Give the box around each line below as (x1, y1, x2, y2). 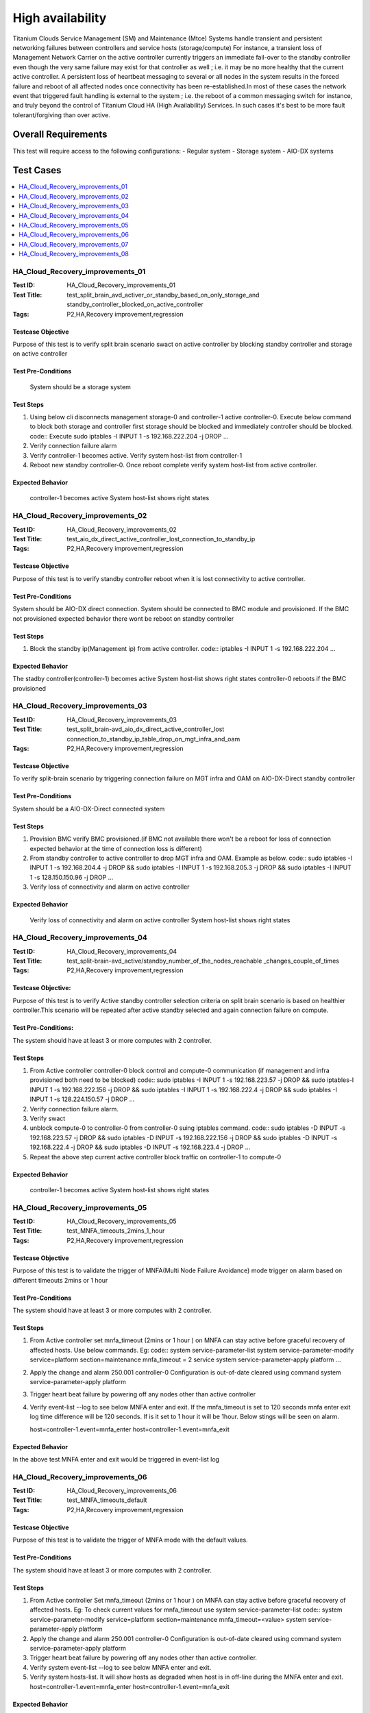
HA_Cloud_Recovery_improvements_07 (18, 240, 129, 248)
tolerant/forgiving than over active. (12, 110, 111, 119)
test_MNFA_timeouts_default (66, 1496, 147, 1504)
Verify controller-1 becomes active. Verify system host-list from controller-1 (29, 451, 243, 459)
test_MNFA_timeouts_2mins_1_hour (66, 1227, 165, 1235)
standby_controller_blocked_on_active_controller (66, 300, 203, 308)
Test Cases (12, 164, 62, 176)
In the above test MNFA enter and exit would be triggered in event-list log (12, 1455, 219, 1463)
